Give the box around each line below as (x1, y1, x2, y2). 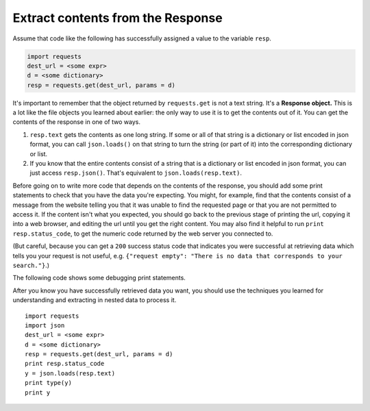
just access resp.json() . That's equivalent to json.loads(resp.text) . (29, 169, 243, 177)
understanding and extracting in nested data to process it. (12, 296, 177, 304)
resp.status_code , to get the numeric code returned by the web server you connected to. (12, 229, 273, 238)
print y (25, 388, 51, 397)
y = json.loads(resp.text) (25, 369, 116, 377)
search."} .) (12, 261, 49, 269)
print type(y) (25, 379, 72, 387)
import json (25, 321, 65, 329)
